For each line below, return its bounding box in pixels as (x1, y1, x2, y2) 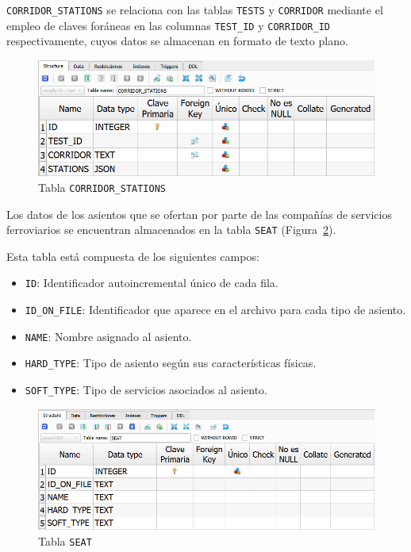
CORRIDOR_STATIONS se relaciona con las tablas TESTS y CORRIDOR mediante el (6, 2, 383, 17)
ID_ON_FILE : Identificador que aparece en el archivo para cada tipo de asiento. (25, 301, 406, 318)
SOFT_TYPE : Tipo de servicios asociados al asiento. (25, 381, 267, 398)
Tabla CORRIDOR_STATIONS (38, 178, 166, 195)
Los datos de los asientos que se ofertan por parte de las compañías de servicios (6, 205, 392, 222)
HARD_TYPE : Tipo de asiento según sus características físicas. (25, 355, 317, 371)
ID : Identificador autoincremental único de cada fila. (25, 274, 278, 291)
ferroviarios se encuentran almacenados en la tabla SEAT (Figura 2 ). (6, 221, 336, 238)
